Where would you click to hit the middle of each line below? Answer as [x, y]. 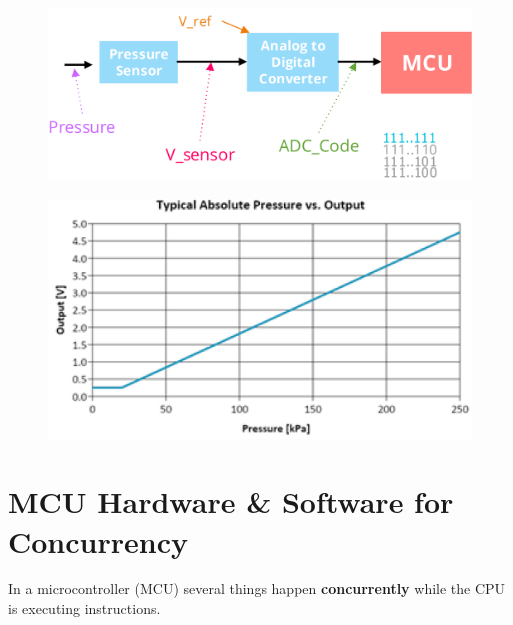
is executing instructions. [84, 608]
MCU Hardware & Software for [231, 501]
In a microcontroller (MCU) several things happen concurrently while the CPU [257, 588]
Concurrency [98, 540]
